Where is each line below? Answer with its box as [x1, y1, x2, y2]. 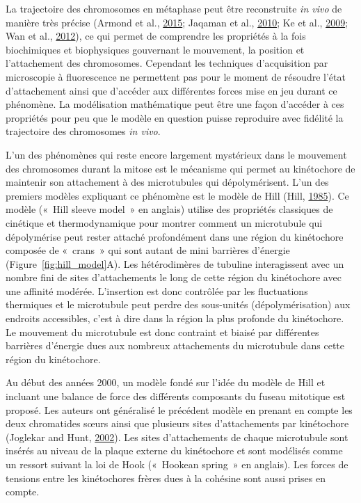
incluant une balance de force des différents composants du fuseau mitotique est [6, 389, 346, 404]
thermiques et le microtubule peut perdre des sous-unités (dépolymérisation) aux [6, 297, 351, 312]
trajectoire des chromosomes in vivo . [6, 124, 161, 138]
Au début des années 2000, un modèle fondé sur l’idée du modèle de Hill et [6, 375, 326, 390]
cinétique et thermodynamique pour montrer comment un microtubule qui [6, 215, 323, 230]
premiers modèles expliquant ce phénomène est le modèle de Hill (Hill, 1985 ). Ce [6, 188, 349, 202]
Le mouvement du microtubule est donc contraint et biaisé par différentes [6, 324, 319, 339]
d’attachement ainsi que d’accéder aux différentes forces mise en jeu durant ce [6, 83, 337, 97]
